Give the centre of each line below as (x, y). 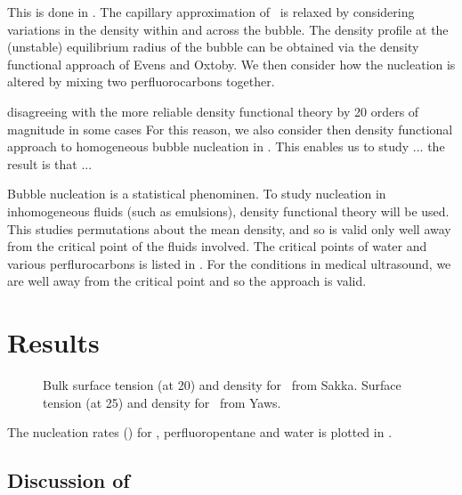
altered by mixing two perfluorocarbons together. (141, 81)
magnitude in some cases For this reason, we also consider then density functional (230, 129)
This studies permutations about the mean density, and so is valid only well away (229, 228)
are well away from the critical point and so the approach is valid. (187, 281)
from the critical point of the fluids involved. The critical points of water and (217, 246)
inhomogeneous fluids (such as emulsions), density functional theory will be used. (228, 211)
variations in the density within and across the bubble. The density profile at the (228, 29)
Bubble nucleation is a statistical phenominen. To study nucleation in (197, 194)
